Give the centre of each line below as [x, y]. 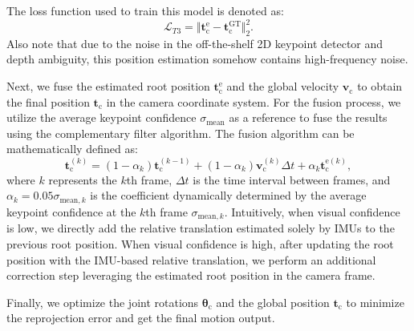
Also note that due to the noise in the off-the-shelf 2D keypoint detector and [195, 43]
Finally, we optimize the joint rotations [103, 302]
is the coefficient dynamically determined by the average [228, 195]
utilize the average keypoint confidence [101, 117]
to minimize [375, 302]
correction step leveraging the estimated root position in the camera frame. [191, 275]
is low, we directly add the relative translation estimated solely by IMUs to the [201, 228]
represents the [83, 179]
